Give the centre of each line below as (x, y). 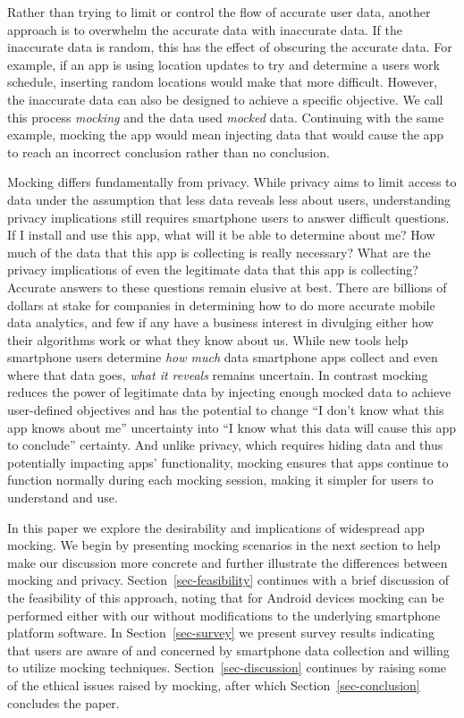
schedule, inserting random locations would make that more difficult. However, (223, 82)
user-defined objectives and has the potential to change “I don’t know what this (226, 410)
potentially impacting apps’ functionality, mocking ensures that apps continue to (228, 462)
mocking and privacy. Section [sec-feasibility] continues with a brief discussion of (228, 580)
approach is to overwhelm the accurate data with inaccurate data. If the (205, 29)
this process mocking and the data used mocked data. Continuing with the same (226, 117)
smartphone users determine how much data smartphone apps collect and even (223, 357)
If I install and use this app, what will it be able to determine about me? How (221, 235)
